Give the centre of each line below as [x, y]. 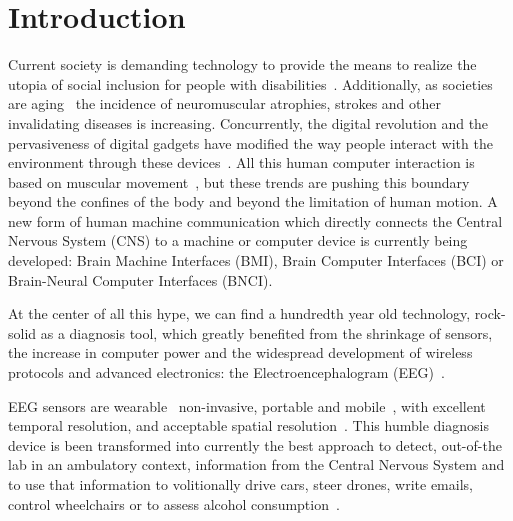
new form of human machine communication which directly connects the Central [255, 220]
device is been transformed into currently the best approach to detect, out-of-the [255, 444]
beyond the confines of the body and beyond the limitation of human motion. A [253, 201]
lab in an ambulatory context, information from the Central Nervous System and [256, 464]
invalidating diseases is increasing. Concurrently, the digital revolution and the [248, 122]
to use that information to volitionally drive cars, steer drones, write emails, [240, 484]
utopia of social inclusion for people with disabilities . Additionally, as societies [250, 83]
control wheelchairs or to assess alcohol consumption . [174, 503]
